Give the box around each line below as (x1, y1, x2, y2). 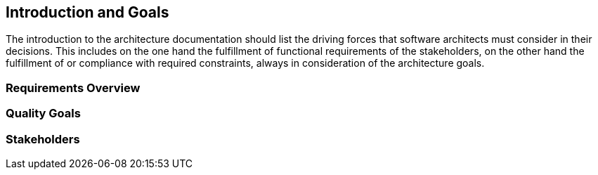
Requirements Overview (6, 80, 141, 95)
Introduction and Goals (6, 4, 169, 21)
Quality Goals (6, 106, 81, 121)
